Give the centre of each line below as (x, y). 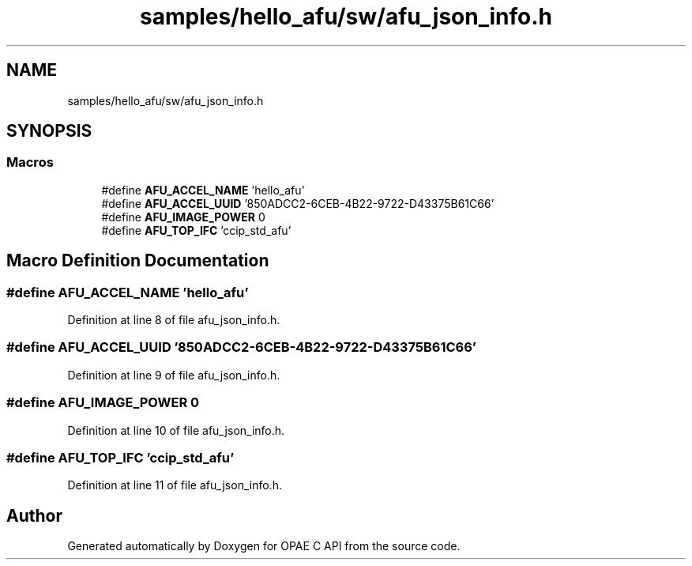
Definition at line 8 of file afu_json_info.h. (174, 320)
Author (34, 515)
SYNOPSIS (49, 131)
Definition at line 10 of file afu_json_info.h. (176, 430)
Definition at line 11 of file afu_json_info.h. (175, 485)
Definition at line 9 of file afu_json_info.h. (174, 375)
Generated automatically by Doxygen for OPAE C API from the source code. (264, 546)
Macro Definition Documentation (138, 261)
